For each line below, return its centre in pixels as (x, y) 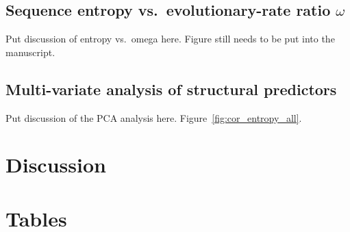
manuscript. (30, 52)
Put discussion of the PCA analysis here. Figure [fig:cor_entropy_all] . (154, 117)
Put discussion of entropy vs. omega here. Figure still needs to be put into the (170, 39)
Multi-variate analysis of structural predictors (171, 89)
